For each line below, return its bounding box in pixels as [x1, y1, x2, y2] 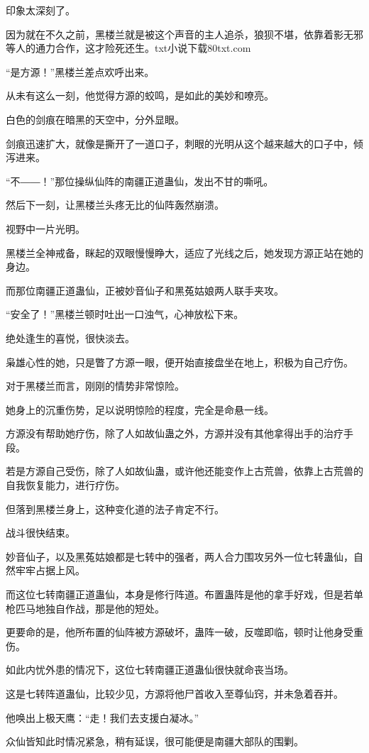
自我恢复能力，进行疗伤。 [6, 478, 125, 493]
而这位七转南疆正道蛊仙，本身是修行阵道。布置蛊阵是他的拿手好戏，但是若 [6, 587, 353, 602]
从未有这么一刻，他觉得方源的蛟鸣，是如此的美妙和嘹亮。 [6, 88, 274, 103]
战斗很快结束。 [6, 525, 75, 540]
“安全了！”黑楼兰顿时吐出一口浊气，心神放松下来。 [6, 307, 244, 321]
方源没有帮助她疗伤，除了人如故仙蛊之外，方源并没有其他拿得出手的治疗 [6, 426, 343, 441]
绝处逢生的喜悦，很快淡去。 [6, 330, 135, 345]
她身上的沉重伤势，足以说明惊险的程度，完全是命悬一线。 [6, 402, 274, 417]
